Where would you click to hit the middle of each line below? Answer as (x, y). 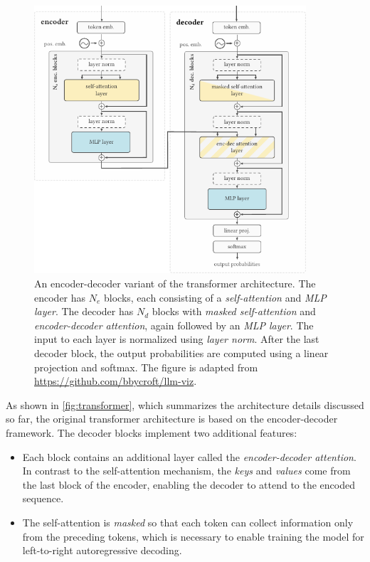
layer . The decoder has (84, 311)
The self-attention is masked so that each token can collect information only (188, 522)
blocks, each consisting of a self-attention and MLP (215, 297)
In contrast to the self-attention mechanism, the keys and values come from (186, 471)
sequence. (43, 498)
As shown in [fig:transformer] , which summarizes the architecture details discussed (185, 404)
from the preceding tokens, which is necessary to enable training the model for (193, 536)
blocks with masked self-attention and (234, 311)
